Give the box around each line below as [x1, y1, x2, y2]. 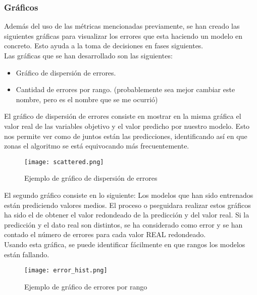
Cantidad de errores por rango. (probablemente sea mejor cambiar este [16, 84, 235, 95]
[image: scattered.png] [24, 158, 104, 166]
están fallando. [4, 249, 49, 259]
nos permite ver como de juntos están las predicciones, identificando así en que [4, 130, 247, 141]
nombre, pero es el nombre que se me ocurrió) [16, 94, 158, 104]
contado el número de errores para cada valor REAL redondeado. [4, 229, 206, 240]
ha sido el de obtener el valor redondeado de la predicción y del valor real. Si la [4, 209, 249, 220]
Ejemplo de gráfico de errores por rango [24, 281, 147, 291]
